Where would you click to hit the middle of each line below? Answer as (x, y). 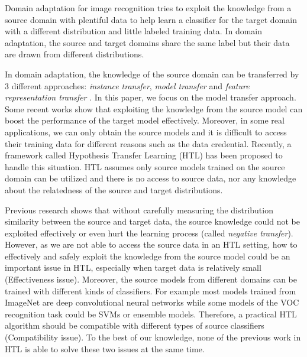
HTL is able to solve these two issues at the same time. (105, 348)
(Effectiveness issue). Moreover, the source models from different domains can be (151, 279)
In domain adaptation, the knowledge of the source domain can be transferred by (152, 74)
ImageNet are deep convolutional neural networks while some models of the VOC (152, 302)
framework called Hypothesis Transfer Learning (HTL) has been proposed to (144, 155)
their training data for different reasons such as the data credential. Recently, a (148, 143)
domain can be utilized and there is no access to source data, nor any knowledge (151, 178)
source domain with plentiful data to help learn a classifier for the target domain (151, 19)
